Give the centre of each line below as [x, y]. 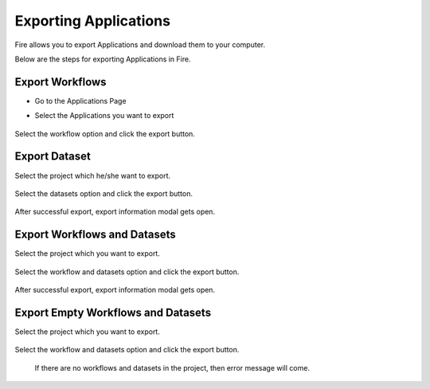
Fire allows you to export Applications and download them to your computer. [140, 45]
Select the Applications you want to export [104, 116]
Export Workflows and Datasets [95, 235]
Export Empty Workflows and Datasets [113, 312]
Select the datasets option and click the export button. [104, 193]
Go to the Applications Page [80, 100]
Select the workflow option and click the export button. [105, 134]
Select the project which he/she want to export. [93, 175]
